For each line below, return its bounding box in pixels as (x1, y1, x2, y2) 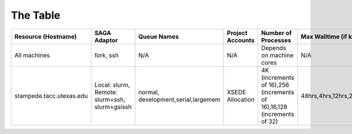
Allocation (226, 95, 255, 104)
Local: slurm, (94, 81, 130, 89)
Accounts (226, 36, 255, 44)
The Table (11, 9, 61, 22)
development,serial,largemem (138, 95, 221, 104)
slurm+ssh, (94, 95, 126, 104)
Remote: (94, 88, 117, 96)
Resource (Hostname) (14, 32, 77, 40)
